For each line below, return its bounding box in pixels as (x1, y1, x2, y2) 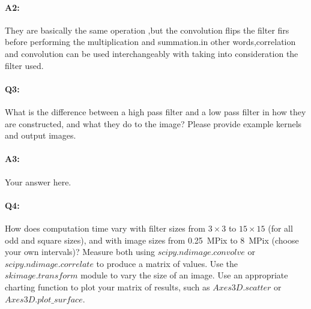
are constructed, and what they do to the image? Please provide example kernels (5, 117, 302, 130)
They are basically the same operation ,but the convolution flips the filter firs (5, 23, 289, 36)
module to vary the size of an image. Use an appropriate (80, 269, 288, 281)
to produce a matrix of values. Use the (96, 257, 238, 269)
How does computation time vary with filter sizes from (5, 221, 205, 234)
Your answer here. (5, 175, 71, 188)
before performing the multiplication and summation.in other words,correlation (5, 35, 296, 48)
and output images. (5, 129, 76, 142)
